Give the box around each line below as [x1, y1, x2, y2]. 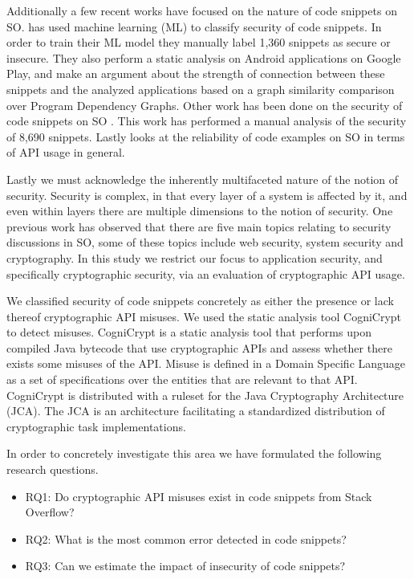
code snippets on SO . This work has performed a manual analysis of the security [6, 112, 407, 129]
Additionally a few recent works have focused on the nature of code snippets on [6, 2, 397, 18]
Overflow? [25, 504, 75, 520]
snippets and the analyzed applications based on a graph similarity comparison [6, 80, 395, 97]
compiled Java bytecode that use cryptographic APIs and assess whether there [6, 339, 392, 356]
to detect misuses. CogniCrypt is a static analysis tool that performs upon [6, 324, 371, 340]
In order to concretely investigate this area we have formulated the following [6, 445, 382, 462]
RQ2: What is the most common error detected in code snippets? [25, 530, 347, 547]
